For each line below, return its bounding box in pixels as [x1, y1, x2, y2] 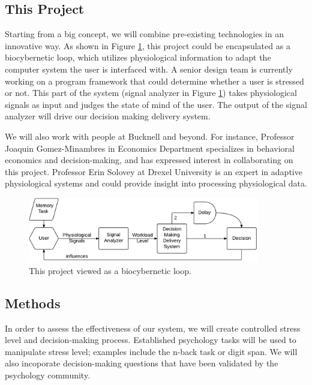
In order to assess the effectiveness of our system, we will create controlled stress [5, 321, 301, 334]
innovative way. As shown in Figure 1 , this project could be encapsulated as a [5, 39, 290, 52]
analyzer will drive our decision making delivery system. [5, 110, 211, 122]
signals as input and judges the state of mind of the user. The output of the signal [5, 98, 307, 110]
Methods [5, 293, 61, 312]
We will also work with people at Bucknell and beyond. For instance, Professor [5, 130, 295, 142]
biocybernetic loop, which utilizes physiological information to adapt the [5, 51, 271, 64]
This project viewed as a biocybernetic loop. [29, 264, 191, 276]
